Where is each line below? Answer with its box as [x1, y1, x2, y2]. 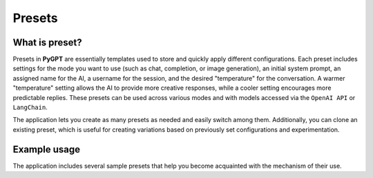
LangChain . [12, 103, 48, 112]
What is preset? [12, 37, 82, 48]
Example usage [12, 144, 81, 155]
